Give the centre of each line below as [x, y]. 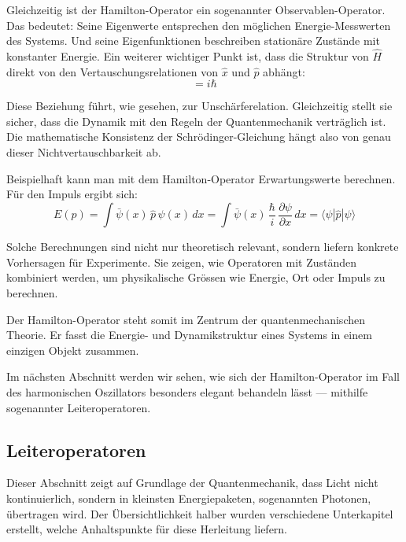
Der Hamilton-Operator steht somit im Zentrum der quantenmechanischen [186, 319]
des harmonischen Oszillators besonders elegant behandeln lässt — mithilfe [187, 391]
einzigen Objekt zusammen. [73, 350]
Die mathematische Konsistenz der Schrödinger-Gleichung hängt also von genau [199, 136]
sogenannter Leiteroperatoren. [79, 407]
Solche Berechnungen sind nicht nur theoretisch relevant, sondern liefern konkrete [203, 247]
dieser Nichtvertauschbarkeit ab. [84, 151]
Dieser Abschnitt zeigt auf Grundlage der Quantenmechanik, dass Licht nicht [192, 483]
